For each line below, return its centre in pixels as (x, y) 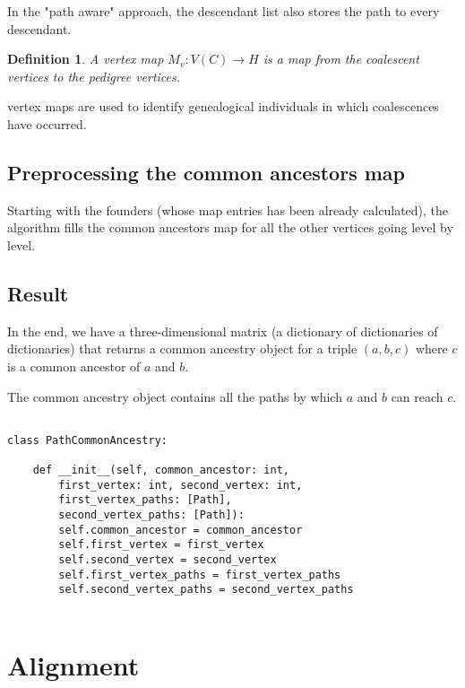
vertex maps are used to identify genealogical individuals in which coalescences (223, 106)
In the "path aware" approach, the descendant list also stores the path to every (224, 11)
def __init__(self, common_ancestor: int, (161, 470)
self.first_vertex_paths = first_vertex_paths (200, 575)
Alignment (73, 664)
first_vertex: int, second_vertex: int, (181, 485)
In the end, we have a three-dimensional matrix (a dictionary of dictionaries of (223, 331)
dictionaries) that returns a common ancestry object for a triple (182, 348)
